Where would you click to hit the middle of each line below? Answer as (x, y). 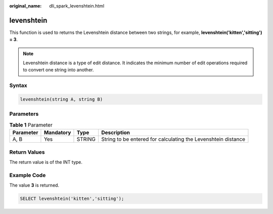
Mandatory (57, 133)
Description (116, 133)
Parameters (24, 114)
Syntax (18, 85)
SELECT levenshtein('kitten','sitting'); (72, 199)
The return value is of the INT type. (46, 162)
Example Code (28, 175)
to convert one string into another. (58, 70)
